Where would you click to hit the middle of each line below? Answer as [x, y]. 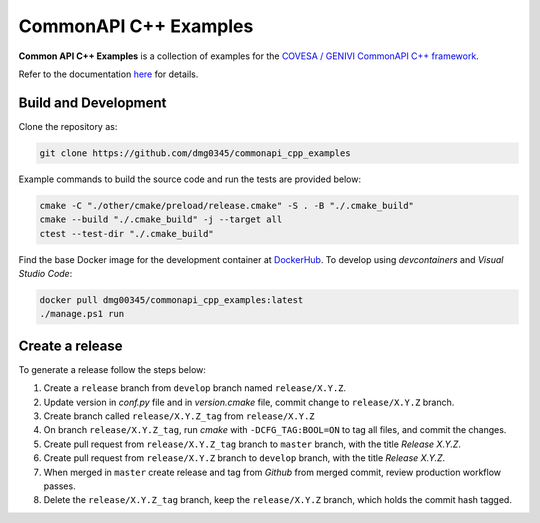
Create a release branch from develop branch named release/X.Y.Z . [195, 388]
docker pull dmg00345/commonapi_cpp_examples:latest [171, 299]
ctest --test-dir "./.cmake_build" [126, 233]
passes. [59, 486]
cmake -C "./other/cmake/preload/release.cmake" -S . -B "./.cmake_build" [227, 205]
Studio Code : [45, 273]
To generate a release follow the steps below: [112, 369]
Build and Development [92, 102]
